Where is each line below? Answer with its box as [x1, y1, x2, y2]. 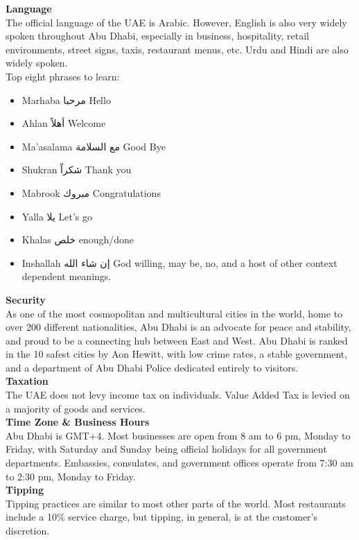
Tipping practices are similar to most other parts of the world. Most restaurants [6, 496, 346, 510]
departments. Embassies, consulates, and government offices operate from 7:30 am [6, 455, 353, 470]
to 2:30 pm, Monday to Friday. [6, 469, 136, 483]
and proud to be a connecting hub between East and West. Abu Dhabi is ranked [6, 333, 348, 347]
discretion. [6, 523, 50, 537]
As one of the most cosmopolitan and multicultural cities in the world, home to [6, 306, 343, 320]
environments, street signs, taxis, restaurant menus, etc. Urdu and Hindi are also [6, 42, 349, 56]
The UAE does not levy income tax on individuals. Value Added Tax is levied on [6, 387, 350, 402]
